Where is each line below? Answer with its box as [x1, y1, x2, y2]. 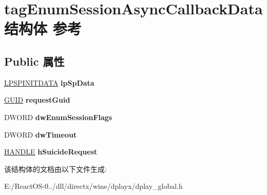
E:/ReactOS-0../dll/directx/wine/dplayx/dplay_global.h [4, 181, 183, 191]
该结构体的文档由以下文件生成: [4, 163, 107, 174]
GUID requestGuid [4, 94, 70, 105]
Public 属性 [4, 53, 65, 69]
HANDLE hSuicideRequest [4, 146, 98, 157]
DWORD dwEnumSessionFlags [4, 111, 112, 122]
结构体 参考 [4, 18, 82, 39]
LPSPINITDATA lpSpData [4, 77, 94, 88]
